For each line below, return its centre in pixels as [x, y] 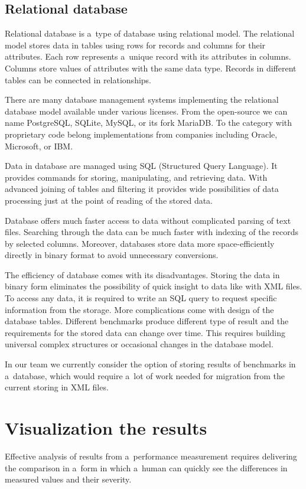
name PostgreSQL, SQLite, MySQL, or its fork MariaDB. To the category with [149, 123]
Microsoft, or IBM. [39, 146]
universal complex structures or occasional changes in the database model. [139, 344]
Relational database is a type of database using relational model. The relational [150, 33]
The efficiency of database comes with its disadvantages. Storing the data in [142, 274]
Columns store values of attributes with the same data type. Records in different [151, 68]
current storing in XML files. [57, 387]
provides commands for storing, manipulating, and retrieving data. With [136, 177]
